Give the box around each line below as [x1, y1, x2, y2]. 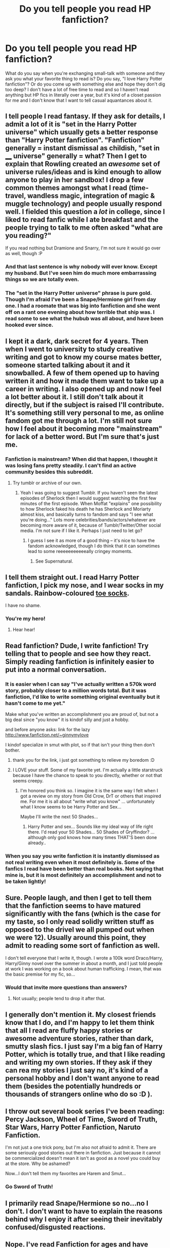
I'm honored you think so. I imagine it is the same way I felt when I [20, 788, 158, 794]
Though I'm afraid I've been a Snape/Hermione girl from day [5, 296, 156, 303]
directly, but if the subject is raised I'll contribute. [5, 400, 164, 409]
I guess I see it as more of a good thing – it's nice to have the [27, 538, 155, 544]
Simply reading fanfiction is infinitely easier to [5, 657, 155, 666]
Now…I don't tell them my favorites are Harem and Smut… [5, 1171, 126, 1177]
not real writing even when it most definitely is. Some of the [5, 859, 155, 866]
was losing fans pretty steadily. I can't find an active [5, 462, 137, 469]
